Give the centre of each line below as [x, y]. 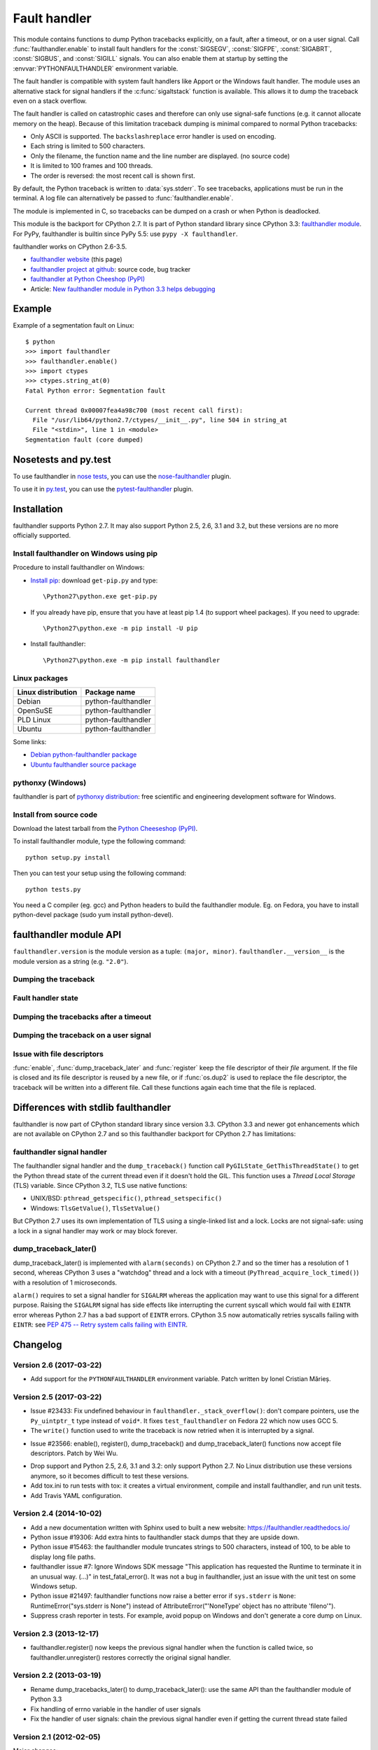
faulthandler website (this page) [76, 260]
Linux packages [41, 678]
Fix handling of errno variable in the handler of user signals [115, 1709]
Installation [38, 509]
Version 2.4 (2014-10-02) [57, 1513]
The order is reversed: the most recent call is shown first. [113, 176]
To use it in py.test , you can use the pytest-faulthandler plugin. [103, 489]
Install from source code [55, 814]
